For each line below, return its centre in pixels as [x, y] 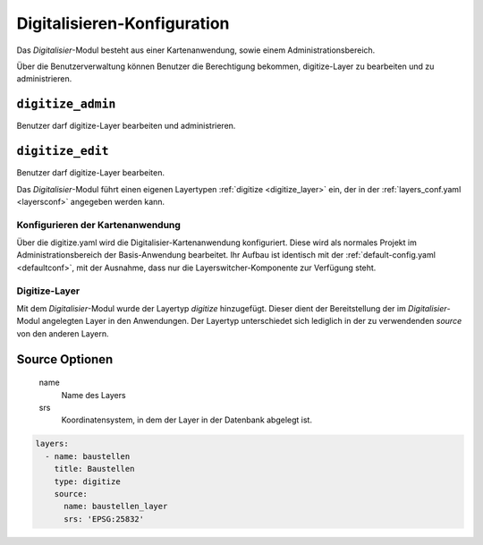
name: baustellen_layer [116, 507]
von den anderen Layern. [63, 333]
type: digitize [87, 481]
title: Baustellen [94, 469]
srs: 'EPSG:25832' [104, 519]
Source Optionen [65, 359]
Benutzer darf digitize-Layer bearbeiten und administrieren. [126, 126]
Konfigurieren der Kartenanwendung [98, 225]
